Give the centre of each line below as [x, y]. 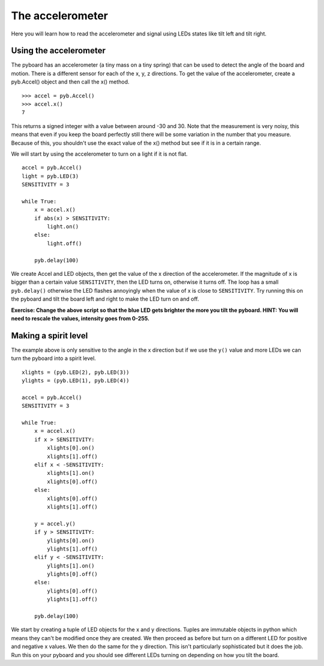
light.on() [63, 227]
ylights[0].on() [71, 540]
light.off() [64, 243]
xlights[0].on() [71, 448]
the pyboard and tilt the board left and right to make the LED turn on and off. [105, 299]
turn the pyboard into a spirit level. [53, 358]
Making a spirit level [49, 336]
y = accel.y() [55, 524]
